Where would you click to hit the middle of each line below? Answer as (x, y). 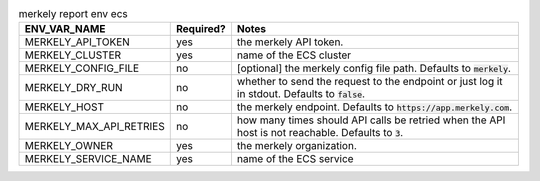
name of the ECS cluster (294, 55)
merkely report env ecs (73, 14)
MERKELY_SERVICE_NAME (88, 159)
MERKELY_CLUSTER (73, 55)
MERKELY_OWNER (69, 146)
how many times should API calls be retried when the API (371, 120)
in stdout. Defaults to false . (300, 94)
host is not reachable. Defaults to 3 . (320, 133)
